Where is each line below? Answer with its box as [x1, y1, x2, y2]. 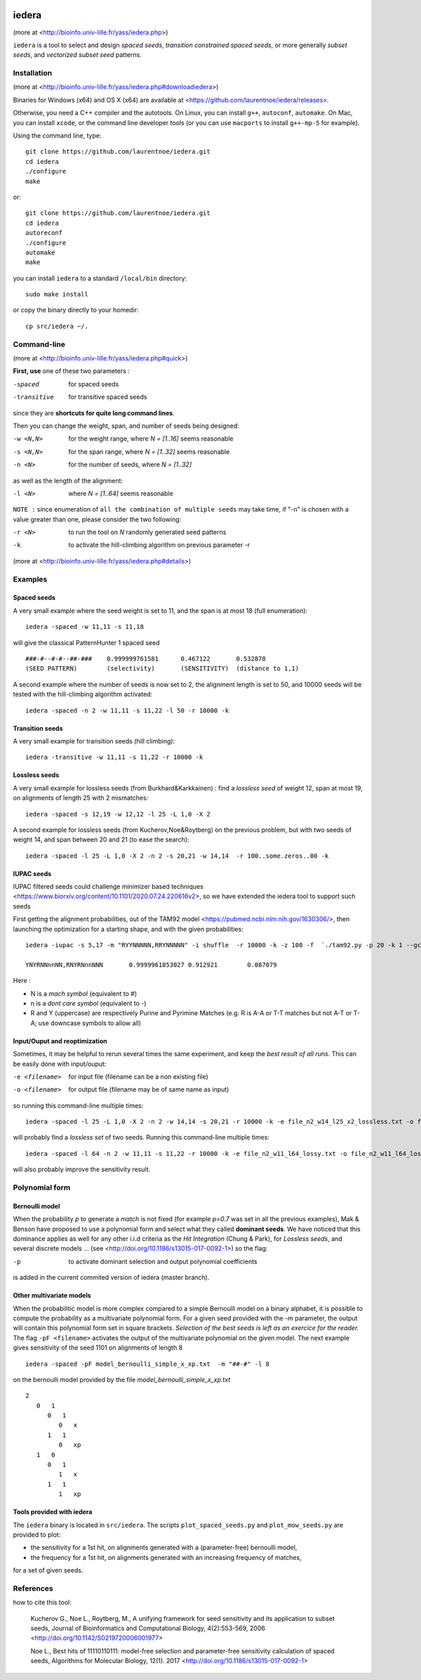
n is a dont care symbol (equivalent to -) [30, 998, 147, 1008]
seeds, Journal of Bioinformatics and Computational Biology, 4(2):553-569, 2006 [30, 1624, 266, 1633]
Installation [13, 68, 53, 78]
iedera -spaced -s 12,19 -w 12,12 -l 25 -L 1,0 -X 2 [25, 810, 210, 818]
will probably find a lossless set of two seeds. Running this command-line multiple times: [13, 1133, 270, 1142]
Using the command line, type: [13, 131, 102, 140]
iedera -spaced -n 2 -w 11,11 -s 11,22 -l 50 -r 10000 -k [25, 706, 229, 715]
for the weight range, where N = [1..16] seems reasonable [68, 434, 234, 443]
